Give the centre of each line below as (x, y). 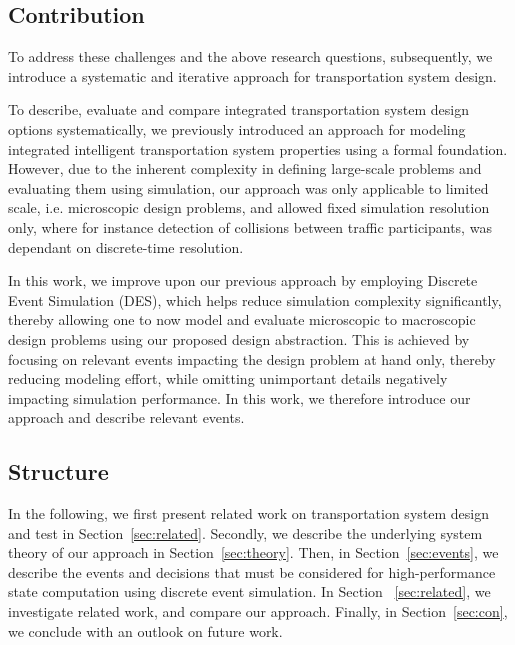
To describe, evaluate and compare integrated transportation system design (239, 109)
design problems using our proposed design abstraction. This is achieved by (239, 338)
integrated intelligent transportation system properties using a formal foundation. (258, 148)
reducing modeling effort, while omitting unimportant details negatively (228, 378)
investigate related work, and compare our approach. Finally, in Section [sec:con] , (258, 611)
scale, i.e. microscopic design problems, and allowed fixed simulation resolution (249, 207)
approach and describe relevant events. (126, 417)
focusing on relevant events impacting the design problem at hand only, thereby (252, 358)
